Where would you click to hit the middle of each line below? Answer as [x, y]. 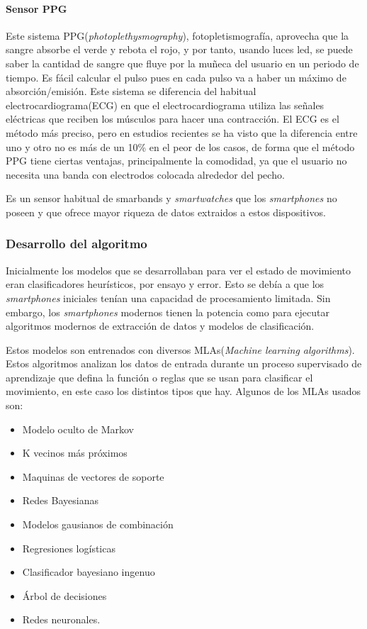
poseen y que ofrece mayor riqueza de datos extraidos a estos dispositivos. [166, 212]
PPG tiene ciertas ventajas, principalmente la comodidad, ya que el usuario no [176, 161]
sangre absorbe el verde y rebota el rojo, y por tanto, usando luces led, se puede [179, 49]
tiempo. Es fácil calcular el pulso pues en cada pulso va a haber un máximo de [176, 77]
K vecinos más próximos [75, 453]
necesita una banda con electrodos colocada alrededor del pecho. [145, 174]
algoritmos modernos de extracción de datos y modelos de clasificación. [160, 326]
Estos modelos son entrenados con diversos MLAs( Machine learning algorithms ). [180, 349]
